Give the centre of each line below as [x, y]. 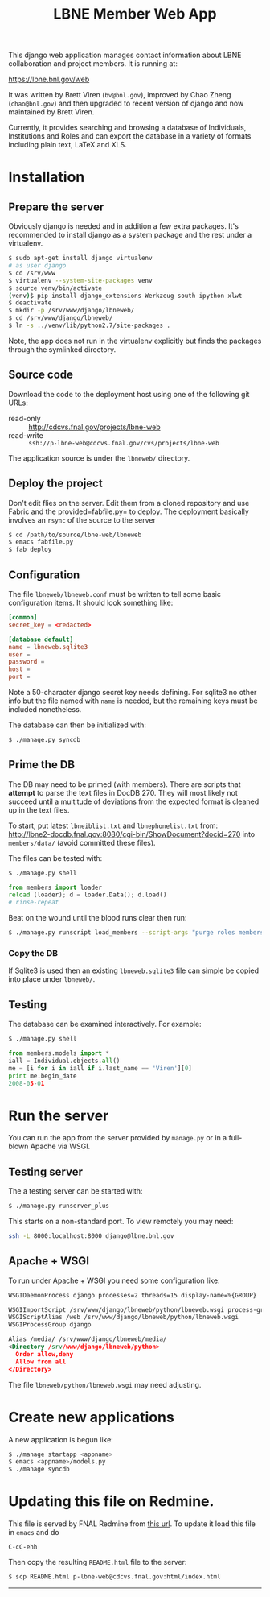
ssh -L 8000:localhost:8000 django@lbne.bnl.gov [91, 1236]
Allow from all [41, 1362]
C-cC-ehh [23, 1547]
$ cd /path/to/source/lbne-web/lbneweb [75, 535]
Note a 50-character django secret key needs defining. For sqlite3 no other [133, 692]
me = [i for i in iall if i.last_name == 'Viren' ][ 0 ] [100, 1068]
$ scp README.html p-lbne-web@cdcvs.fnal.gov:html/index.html [115, 1577]
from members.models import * [59, 1053]
